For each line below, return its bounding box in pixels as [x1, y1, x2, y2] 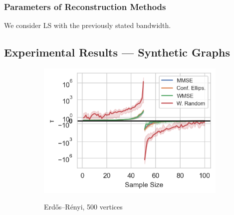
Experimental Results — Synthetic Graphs [4, 44, 230, 60]
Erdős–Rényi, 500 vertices [44, 201, 123, 212]
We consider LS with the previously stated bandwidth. [4, 20, 171, 30]
